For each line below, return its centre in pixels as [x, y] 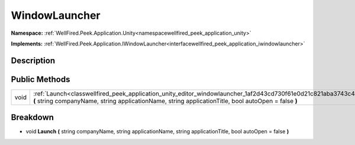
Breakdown [33, 118]
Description [33, 60]
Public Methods [41, 79]
